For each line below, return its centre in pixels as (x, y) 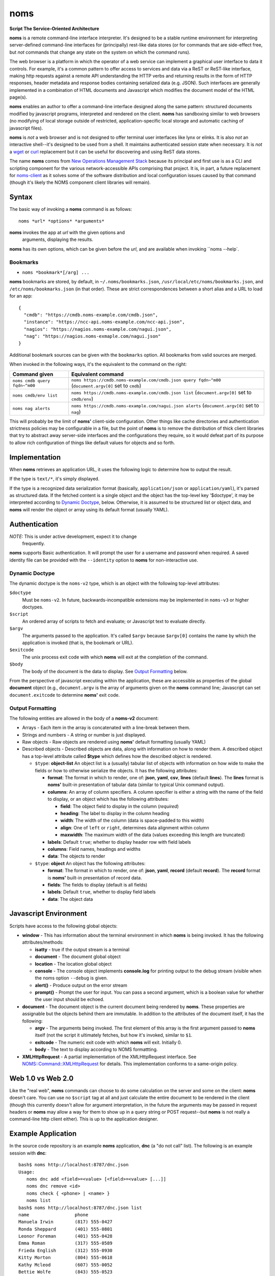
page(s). (18, 97)
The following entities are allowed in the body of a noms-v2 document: (84, 718)
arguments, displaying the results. (58, 239)
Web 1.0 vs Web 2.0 (42, 1078)
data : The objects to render (76, 856)
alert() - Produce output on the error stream (81, 985)
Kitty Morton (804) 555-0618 (66, 1258)
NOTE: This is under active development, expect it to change (73, 536)
